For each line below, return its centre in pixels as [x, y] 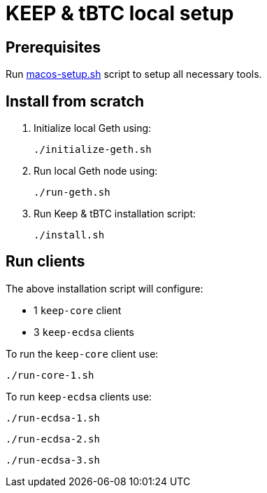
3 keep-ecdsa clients [84, 332]
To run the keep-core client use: [82, 353]
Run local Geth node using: [96, 171]
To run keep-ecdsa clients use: [79, 396]
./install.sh [69, 235]
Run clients [45, 262]
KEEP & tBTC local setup [120, 13]
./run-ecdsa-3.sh [53, 460]
